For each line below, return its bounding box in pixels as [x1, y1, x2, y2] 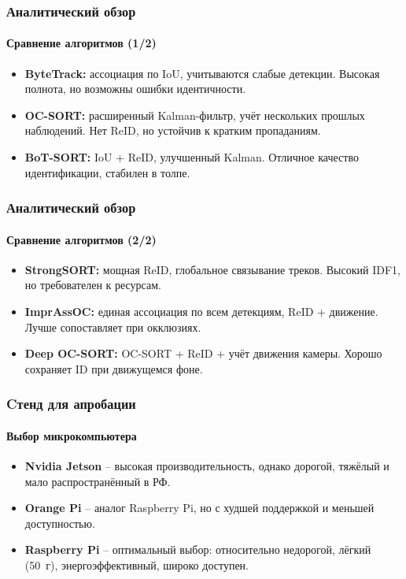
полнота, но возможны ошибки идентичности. [24, 80, 246, 97]
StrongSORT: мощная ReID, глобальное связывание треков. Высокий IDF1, [24, 261, 400, 277]
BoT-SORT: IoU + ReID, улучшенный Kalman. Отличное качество [24, 149, 359, 165]
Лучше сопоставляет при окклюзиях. [24, 318, 201, 335]
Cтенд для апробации [6, 394, 136, 414]
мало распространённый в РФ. [24, 473, 171, 489]
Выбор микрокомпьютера [6, 427, 137, 444]
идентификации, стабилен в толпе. [24, 164, 190, 180]
